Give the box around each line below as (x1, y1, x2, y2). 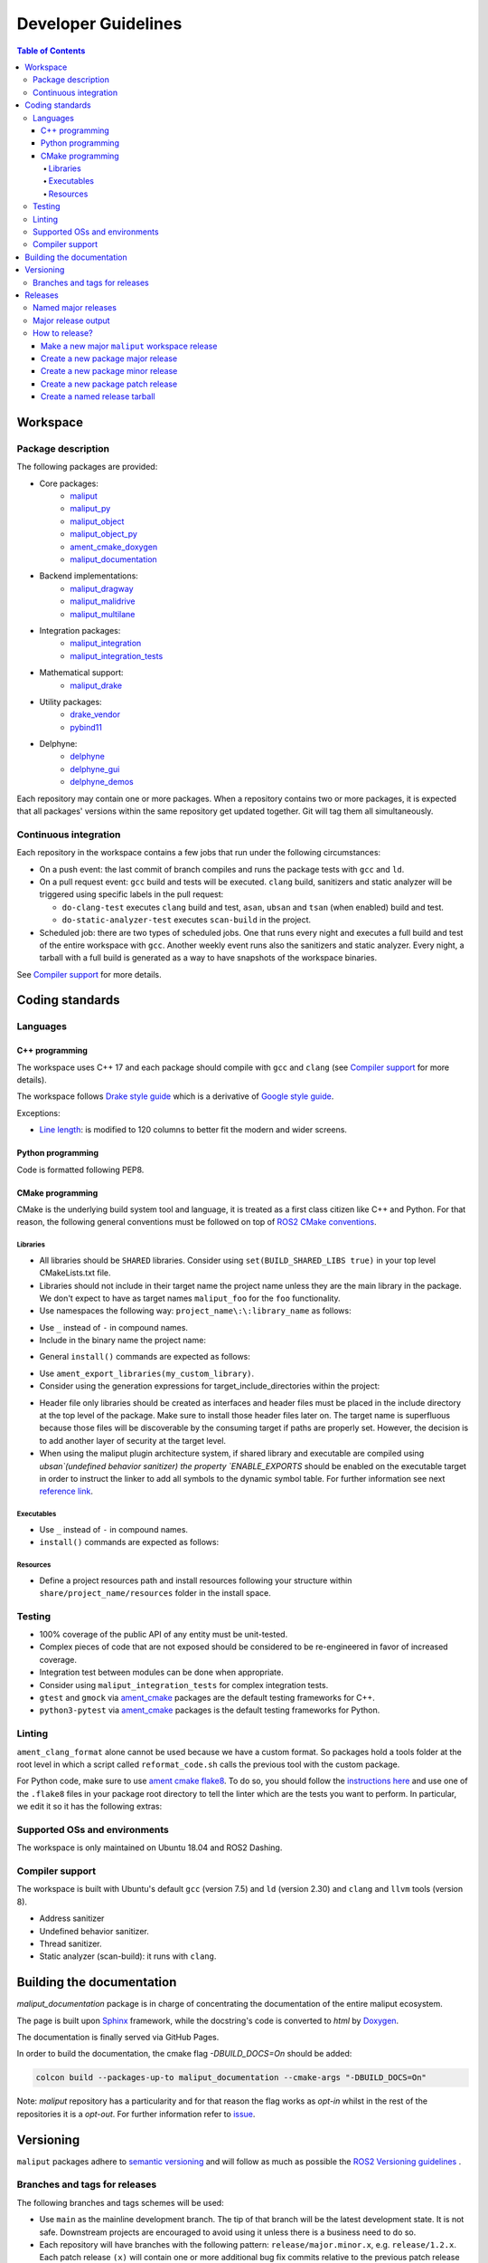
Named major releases (33, 302, 117, 313)
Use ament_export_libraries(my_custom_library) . (39, 1368, 255, 1379)
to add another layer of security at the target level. (39, 1435, 226, 1446)
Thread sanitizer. (39, 1938, 103, 1949)
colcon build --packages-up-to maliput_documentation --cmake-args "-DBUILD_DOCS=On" (35, 2073, 427, 2083)
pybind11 (70, 721, 103, 732)
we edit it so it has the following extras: (16, 1801, 163, 1812)
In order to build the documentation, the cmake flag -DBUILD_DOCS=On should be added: (16, 2048, 352, 2059)
